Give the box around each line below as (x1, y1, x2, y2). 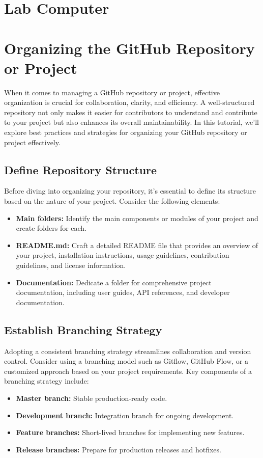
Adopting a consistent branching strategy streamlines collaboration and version (4, 345, 251, 356)
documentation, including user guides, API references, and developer (16, 287, 230, 298)
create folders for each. (16, 223, 87, 233)
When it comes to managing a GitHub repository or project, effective (4, 87, 220, 97)
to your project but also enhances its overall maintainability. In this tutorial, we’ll (4, 117, 259, 127)
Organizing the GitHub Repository (4, 37, 255, 58)
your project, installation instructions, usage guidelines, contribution (16, 250, 229, 260)
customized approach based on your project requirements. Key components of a (4, 365, 252, 376)
